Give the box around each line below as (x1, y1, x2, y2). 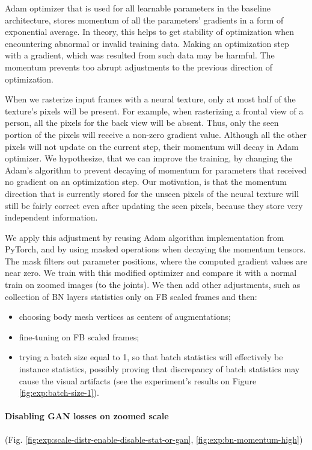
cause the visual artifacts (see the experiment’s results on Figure (19, 374, 257, 387)
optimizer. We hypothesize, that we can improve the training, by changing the (5, 152, 293, 164)
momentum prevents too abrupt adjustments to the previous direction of (5, 60, 272, 73)
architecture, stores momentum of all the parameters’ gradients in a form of (5, 13, 284, 26)
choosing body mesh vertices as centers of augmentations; (19, 310, 231, 323)
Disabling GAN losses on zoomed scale (5, 410, 169, 422)
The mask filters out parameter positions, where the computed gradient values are (5, 254, 308, 267)
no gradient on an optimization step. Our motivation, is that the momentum (5, 175, 287, 188)
